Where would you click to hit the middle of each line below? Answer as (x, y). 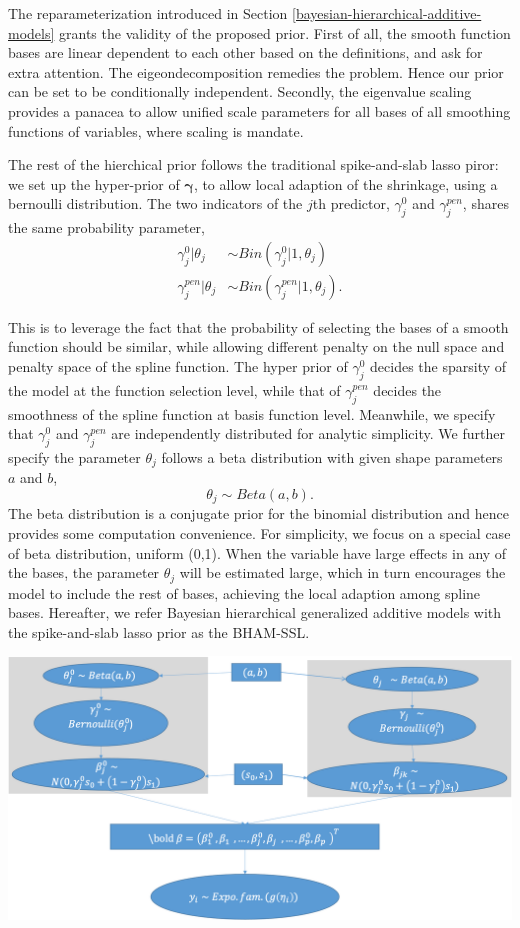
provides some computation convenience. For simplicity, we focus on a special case (259, 533)
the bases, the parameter (84, 572)
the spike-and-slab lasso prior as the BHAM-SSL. (159, 631)
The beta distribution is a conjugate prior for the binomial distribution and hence (259, 513)
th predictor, (351, 203)
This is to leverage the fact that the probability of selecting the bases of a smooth (258, 326)
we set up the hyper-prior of (94, 183)
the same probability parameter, (106, 227)
